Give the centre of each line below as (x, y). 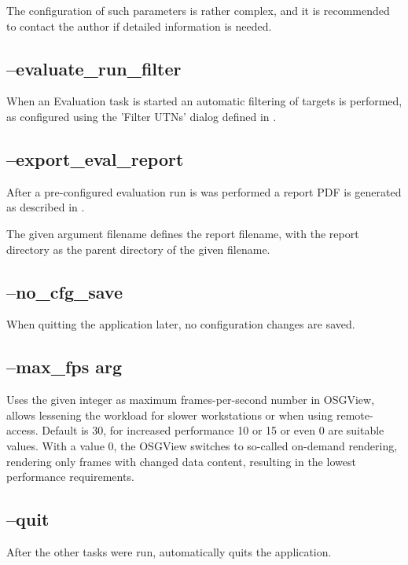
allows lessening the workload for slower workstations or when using (170, 415)
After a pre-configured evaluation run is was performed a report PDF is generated (204, 191)
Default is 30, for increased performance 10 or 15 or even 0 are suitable (213, 430)
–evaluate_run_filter (94, 68)
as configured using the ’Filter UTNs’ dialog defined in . (142, 116)
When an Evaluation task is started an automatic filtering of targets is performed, (204, 101)
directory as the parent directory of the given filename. (138, 249)
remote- (355, 415)
